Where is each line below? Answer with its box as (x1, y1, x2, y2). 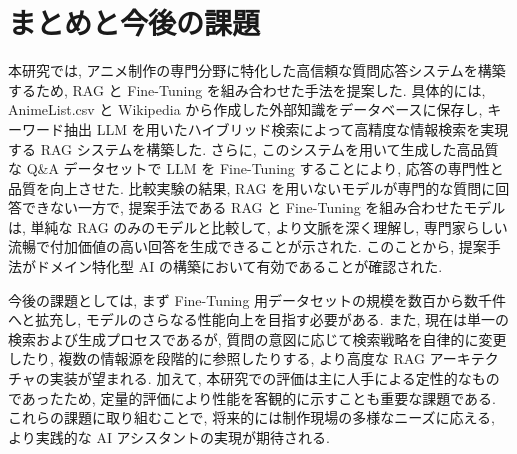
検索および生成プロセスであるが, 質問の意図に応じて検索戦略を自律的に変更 (8, 328, 507, 349)
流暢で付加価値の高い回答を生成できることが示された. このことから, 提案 (8, 236, 487, 257)
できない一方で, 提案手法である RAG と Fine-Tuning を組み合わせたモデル (21, 197, 506, 218)
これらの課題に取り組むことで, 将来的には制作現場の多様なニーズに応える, (8, 407, 495, 428)
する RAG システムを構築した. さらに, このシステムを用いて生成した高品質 (8, 138, 499, 159)
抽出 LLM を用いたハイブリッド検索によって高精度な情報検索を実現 (63, 118, 509, 139)
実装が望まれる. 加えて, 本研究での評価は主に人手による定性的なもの (49, 368, 500, 389)
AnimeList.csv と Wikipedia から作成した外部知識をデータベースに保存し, (8, 99, 483, 120)
